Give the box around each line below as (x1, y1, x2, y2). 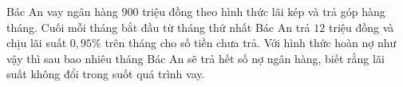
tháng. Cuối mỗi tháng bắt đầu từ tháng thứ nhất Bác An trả (6, 18, 310, 35)
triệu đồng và (328, 18, 394, 35)
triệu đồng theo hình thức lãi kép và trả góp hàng (142, 3, 385, 19)
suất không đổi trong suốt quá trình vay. (6, 65, 205, 82)
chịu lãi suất (6, 34, 67, 51)
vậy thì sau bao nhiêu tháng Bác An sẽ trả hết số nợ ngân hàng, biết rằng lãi (6, 49, 385, 66)
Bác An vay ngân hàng (6, 3, 118, 19)
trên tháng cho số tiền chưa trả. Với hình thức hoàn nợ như (105, 34, 397, 51)
